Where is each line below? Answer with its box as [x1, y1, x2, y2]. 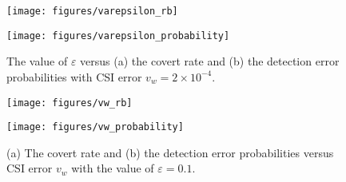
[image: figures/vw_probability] [6, 121, 184, 133]
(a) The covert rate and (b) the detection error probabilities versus [6, 144, 334, 160]
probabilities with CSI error [6, 68, 142, 85]
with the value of [71, 160, 154, 176]
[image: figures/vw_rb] [6, 97, 133, 109]
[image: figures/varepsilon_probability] [6, 30, 230, 42]
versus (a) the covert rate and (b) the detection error [80, 53, 340, 69]
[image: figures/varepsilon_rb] [6, 6, 178, 17]
